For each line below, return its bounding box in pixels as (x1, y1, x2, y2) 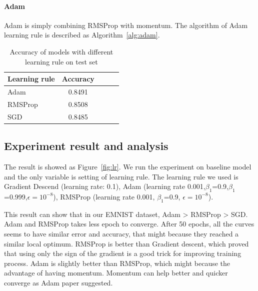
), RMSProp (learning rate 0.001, (53, 191, 155, 201)
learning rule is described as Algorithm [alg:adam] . (4, 29, 160, 40)
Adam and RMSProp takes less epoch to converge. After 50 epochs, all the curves (4, 218, 254, 229)
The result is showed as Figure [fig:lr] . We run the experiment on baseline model (4, 161, 251, 171)
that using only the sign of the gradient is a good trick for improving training (4, 248, 241, 258)
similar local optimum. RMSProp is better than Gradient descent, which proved (4, 238, 249, 248)
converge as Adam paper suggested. (4, 277, 113, 287)
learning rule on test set (25, 56, 98, 66)
